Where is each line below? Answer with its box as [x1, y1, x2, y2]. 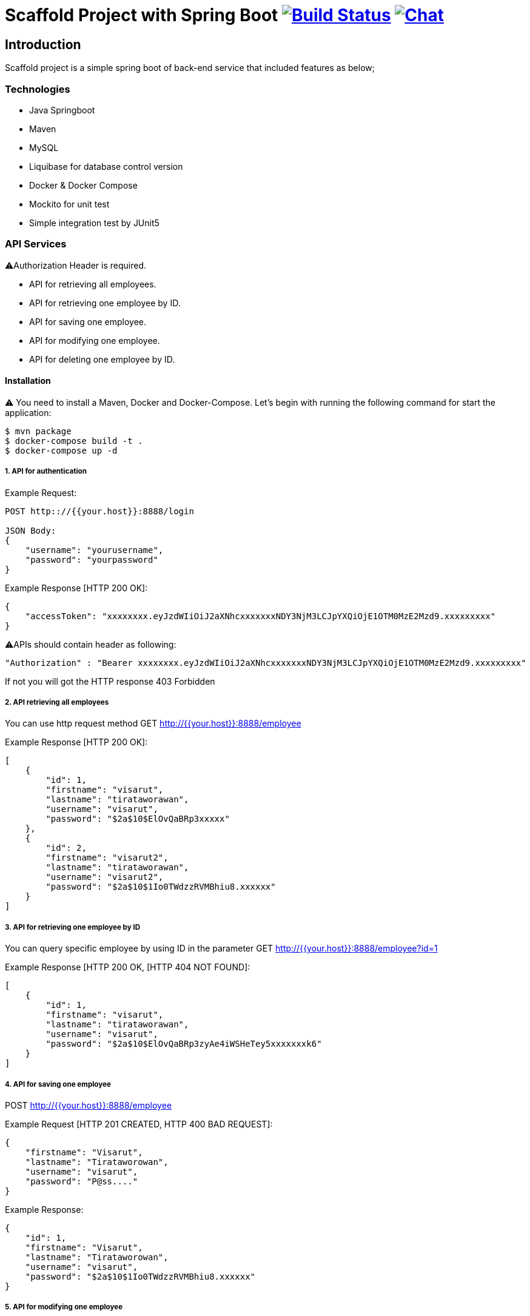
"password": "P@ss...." [25, 1177, 138, 1187]
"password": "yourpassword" [25, 554, 158, 565]
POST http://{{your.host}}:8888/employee [5, 1100, 172, 1111]
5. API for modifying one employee [5, 1303, 123, 1312]
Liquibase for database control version [29, 161, 183, 172]
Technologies [5, 82, 70, 95]
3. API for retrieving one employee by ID [5, 922, 141, 932]
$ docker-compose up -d [5, 445, 118, 455]
